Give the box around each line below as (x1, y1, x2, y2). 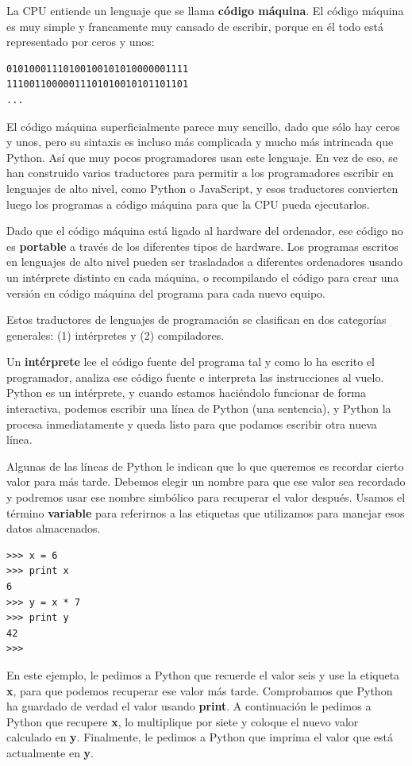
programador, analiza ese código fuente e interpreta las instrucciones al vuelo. (6, 368, 384, 385)
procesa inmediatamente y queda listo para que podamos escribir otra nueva (6, 415, 377, 432)
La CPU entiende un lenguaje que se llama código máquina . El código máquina (6, 2, 404, 18)
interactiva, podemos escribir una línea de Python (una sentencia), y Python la (6, 400, 391, 417)
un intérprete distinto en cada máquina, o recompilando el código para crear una (6, 268, 399, 285)
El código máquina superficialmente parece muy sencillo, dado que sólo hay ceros (6, 117, 400, 134)
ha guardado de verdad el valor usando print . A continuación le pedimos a (6, 698, 372, 714)
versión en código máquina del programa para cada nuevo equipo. (6, 284, 325, 301)
